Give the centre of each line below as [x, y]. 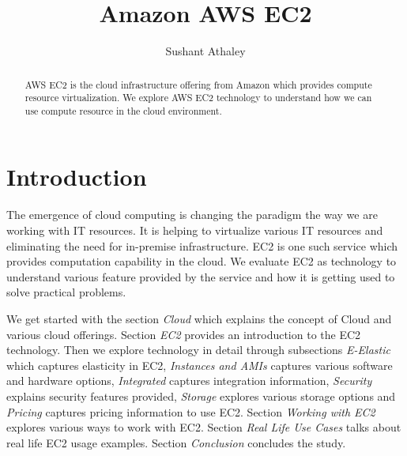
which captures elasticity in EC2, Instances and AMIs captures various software [200, 365]
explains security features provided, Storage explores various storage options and [201, 396]
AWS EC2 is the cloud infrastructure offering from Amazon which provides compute [198, 84]
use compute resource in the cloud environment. [123, 110]
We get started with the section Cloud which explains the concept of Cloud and [199, 318]
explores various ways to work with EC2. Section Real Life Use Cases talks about [204, 427]
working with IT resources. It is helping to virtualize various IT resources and [195, 230]
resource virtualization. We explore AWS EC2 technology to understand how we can [198, 98]
